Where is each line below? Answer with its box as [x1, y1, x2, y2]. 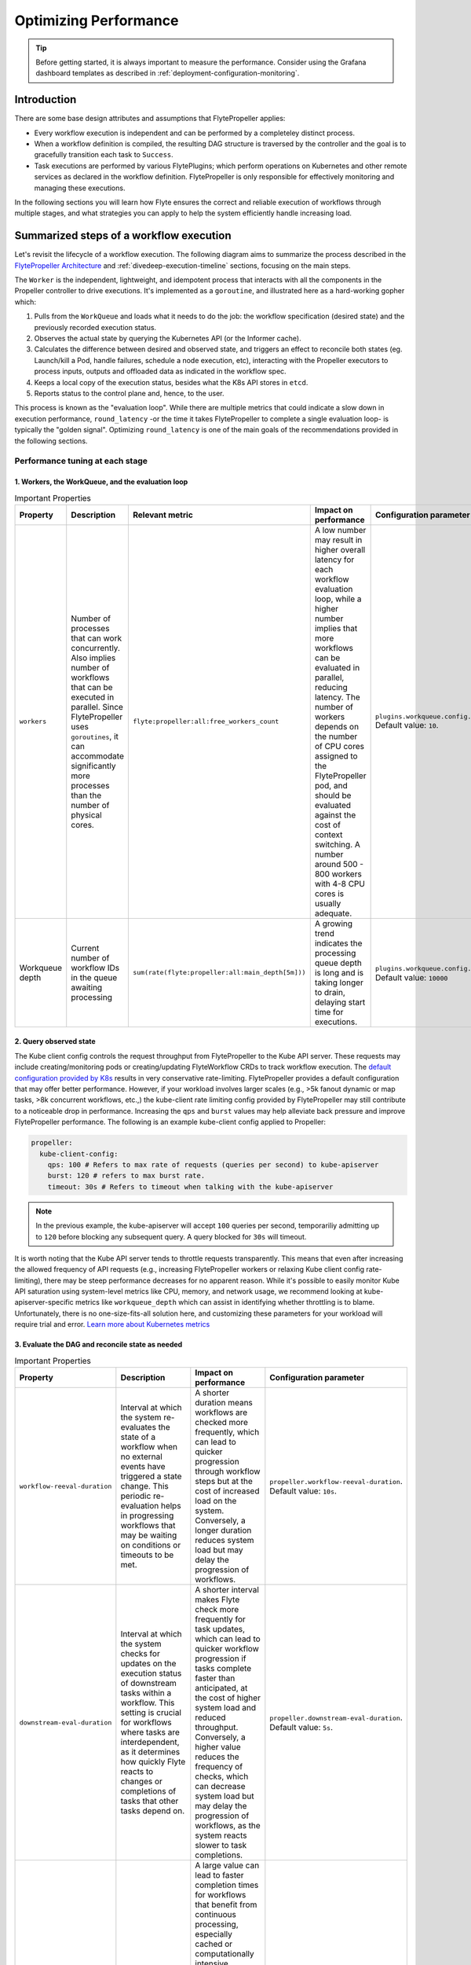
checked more [195, 1417, 249, 1427]
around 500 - [314, 858, 364, 869]
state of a [120, 1431, 156, 1442]
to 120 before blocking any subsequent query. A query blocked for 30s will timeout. [35, 1232, 307, 1241]
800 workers [314, 869, 363, 880]
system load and [195, 1702, 257, 1713]
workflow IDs [71, 962, 120, 973]
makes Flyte [195, 1594, 240, 1605]
